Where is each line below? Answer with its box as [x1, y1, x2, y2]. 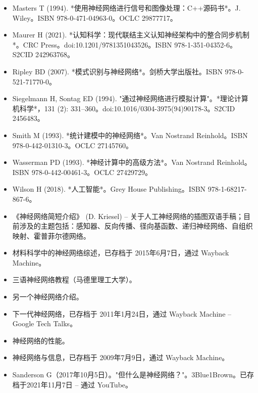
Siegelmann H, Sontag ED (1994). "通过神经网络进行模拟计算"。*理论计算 [12, 93, 248, 104]
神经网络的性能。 [12, 335, 69, 345]
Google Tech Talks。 [12, 318, 77, 329]
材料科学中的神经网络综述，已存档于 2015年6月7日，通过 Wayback [12, 247, 229, 258]
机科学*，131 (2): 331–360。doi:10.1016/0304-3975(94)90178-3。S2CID [12, 103, 235, 113]
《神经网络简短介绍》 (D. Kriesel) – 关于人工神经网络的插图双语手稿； [12, 210, 244, 221]
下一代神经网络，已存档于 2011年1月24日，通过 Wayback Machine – [12, 308, 232, 319]
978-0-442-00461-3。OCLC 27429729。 [31, 166, 152, 177]
